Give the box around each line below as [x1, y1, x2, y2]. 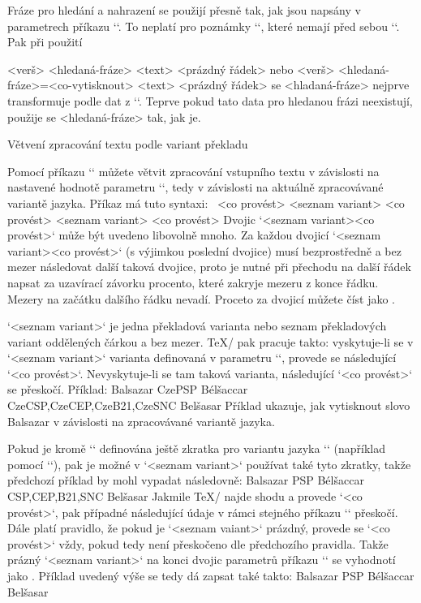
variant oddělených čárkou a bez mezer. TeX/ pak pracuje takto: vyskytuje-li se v [7, 333, 414, 350]
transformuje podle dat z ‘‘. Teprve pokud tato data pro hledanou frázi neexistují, [7, 92, 413, 109]
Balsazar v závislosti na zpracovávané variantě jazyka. [7, 412, 275, 429]
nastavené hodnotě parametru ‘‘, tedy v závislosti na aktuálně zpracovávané [7, 179, 384, 196]
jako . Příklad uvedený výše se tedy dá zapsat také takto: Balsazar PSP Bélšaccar [7, 567, 415, 584]
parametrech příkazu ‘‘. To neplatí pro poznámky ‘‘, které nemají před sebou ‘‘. [7, 17, 400, 34]
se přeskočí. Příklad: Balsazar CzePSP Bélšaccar [7, 381, 248, 398]
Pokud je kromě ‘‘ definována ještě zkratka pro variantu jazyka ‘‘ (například [7, 440, 386, 457]
